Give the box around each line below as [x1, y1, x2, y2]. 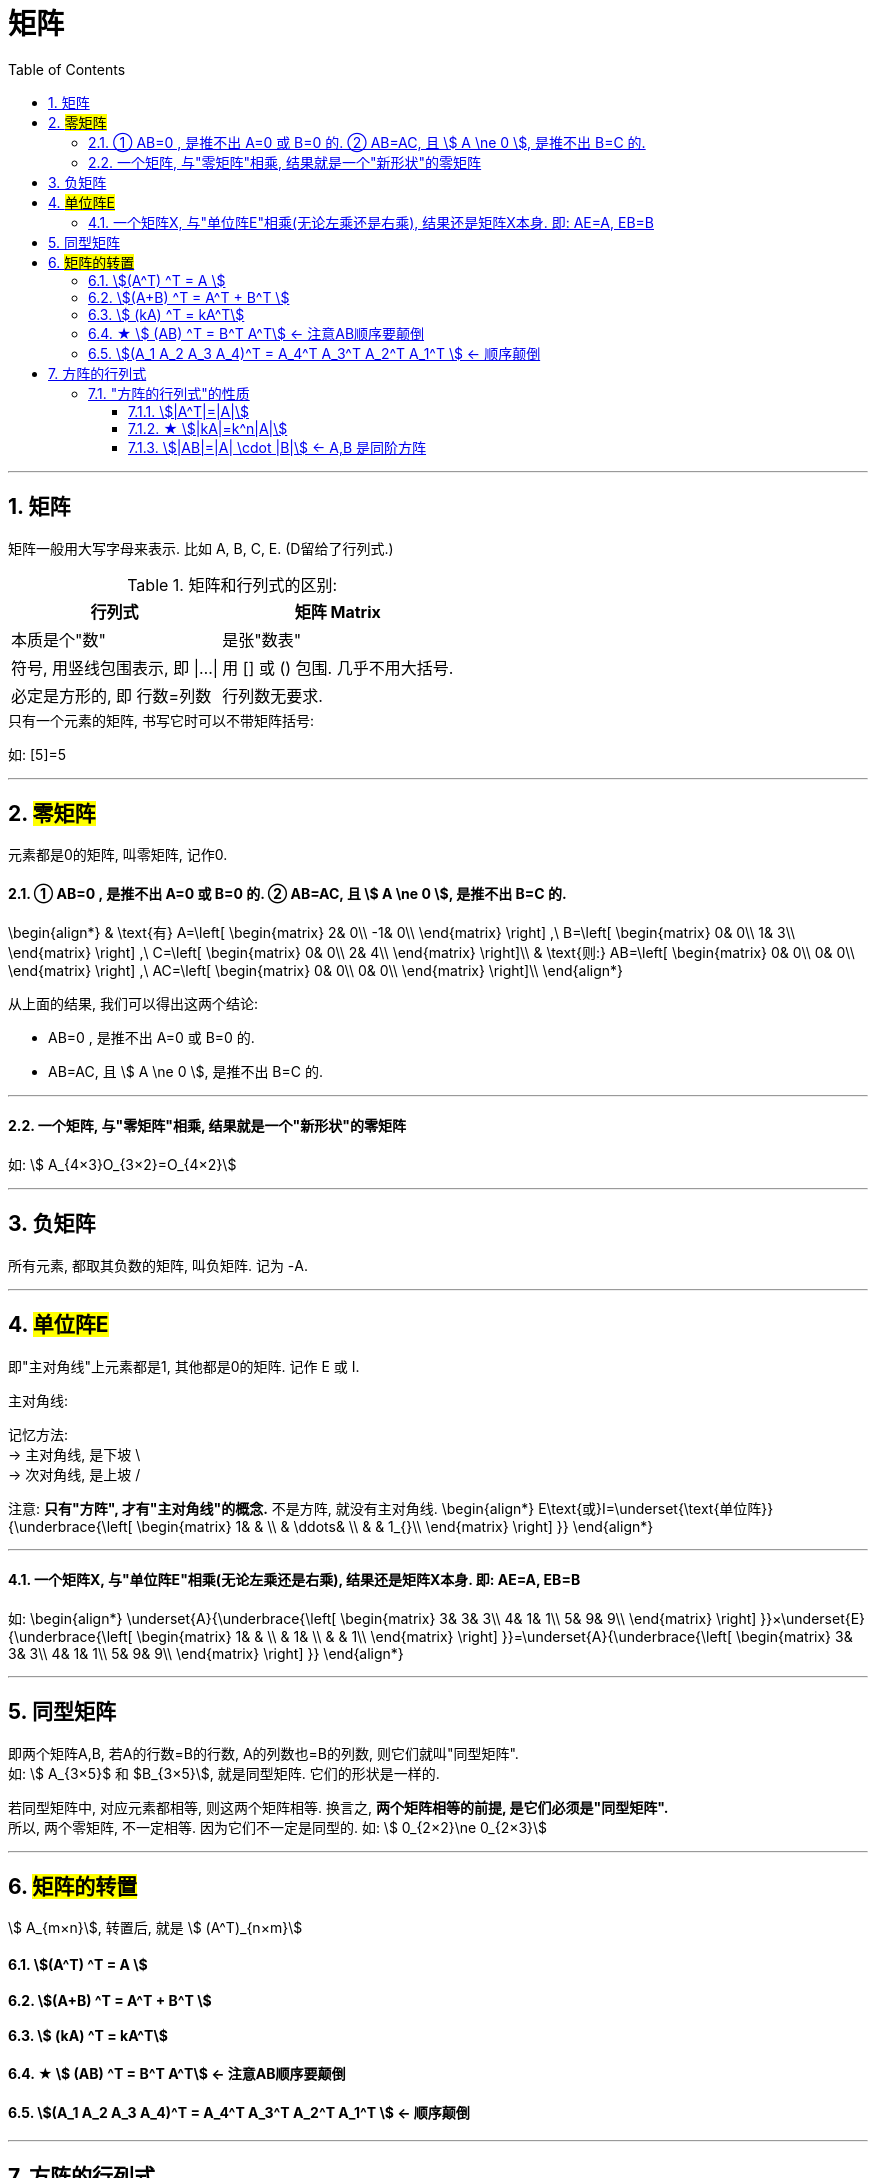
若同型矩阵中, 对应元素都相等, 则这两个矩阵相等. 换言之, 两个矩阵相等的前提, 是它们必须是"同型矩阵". [8, 1798, 669, 1816]
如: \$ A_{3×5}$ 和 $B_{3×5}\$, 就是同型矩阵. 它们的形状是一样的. [8, 1764, 440, 1782]
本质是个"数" [11, 629, 106, 650]
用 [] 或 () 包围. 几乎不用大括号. [222, 657, 454, 678]
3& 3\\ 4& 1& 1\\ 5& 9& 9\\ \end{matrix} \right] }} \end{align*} [8, 1644, 404, 1662]
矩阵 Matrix [294, 601, 381, 622]
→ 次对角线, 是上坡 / [8, 1465, 141, 1483]
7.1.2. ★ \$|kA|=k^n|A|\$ [128, 419, 288, 437]
